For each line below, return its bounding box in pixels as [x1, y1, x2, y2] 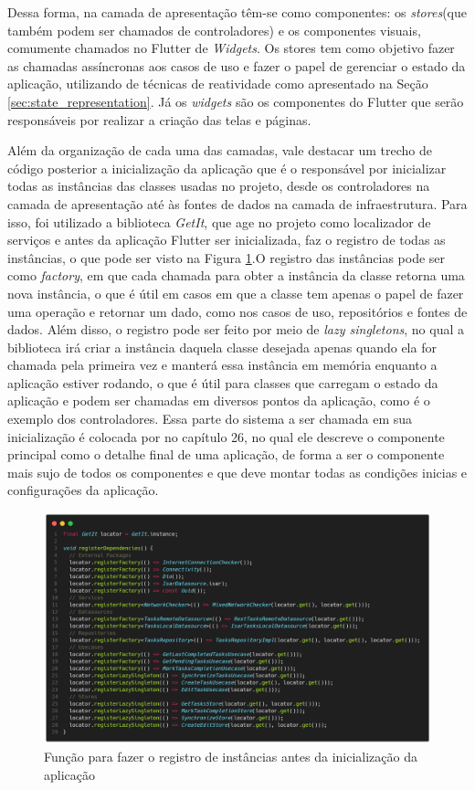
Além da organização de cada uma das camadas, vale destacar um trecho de [7, 141, 432, 160]
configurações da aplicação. [7, 480, 159, 500]
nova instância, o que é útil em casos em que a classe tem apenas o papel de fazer [7, 283, 464, 302]
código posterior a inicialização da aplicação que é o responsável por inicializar [7, 158, 447, 177]
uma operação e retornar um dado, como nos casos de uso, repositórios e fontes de [7, 301, 468, 321]
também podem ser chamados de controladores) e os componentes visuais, [7, 20, 421, 39]
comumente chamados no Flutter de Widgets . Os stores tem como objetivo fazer [7, 38, 455, 58]
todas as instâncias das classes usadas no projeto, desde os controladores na [7, 176, 430, 195]
